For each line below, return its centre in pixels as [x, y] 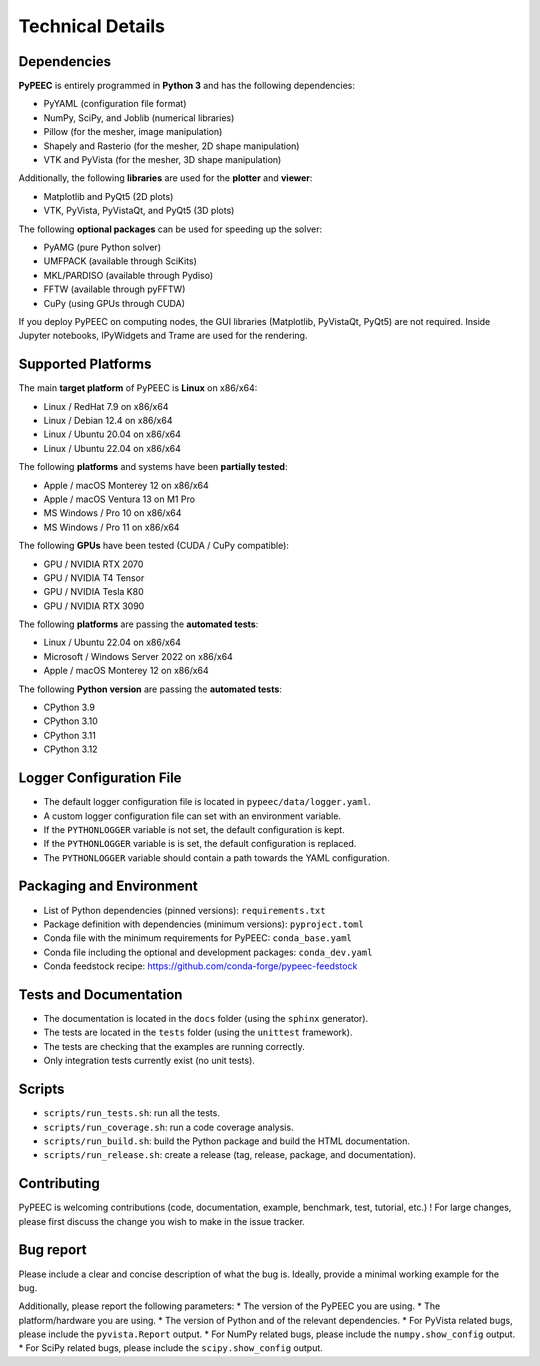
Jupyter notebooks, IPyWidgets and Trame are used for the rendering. [163, 336]
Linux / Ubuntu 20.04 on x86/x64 [112, 434]
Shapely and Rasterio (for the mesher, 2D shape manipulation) [171, 146]
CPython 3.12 [71, 749]
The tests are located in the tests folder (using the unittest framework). [198, 1032]
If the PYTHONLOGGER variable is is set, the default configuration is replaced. [200, 844]
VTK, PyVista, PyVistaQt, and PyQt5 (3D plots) [139, 211]
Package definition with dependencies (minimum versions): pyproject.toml [203, 924]
